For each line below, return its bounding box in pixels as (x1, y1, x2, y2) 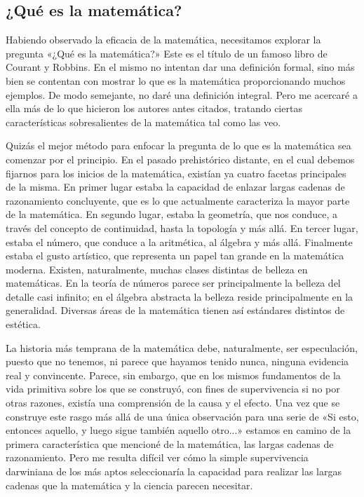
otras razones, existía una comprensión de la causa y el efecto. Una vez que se (6, 395, 340, 410)
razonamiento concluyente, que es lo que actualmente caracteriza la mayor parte (6, 193, 350, 207)
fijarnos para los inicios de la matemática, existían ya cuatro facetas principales (6, 165, 346, 180)
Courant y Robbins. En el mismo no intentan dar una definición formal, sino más (6, 60, 355, 74)
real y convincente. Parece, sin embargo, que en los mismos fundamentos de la (6, 367, 341, 382)
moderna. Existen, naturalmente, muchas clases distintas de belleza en (6, 261, 308, 276)
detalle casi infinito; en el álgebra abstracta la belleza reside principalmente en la (6, 289, 353, 304)
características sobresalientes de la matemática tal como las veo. (6, 114, 281, 129)
